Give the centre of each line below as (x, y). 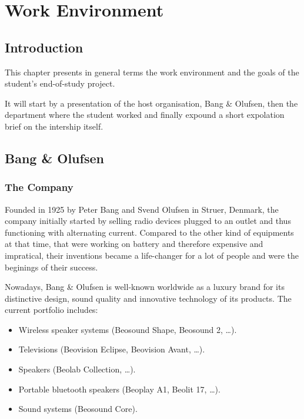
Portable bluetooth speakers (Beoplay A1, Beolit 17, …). (119, 389)
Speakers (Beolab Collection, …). (77, 369)
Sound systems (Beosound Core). (78, 409)
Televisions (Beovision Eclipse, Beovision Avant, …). (112, 349)
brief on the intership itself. (54, 126)
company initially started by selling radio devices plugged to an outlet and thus (148, 221)
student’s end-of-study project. (60, 83)
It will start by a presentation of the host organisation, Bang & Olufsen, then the (151, 103)
